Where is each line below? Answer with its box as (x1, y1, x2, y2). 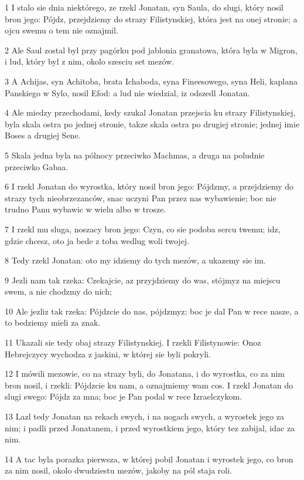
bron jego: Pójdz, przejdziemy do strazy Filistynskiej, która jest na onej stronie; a (5, 12, 298, 25)
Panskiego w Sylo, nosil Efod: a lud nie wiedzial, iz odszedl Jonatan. (5, 86, 250, 99)
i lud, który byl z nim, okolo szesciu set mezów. (5, 55, 175, 67)
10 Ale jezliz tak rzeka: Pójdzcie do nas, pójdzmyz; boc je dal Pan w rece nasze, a (5, 305, 299, 317)
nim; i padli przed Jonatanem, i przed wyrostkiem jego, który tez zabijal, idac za (5, 421, 295, 434)
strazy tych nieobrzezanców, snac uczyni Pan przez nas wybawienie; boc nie (5, 191, 276, 204)
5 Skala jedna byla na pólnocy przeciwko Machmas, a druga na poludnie (5, 148, 265, 161)
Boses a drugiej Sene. (5, 129, 81, 141)
